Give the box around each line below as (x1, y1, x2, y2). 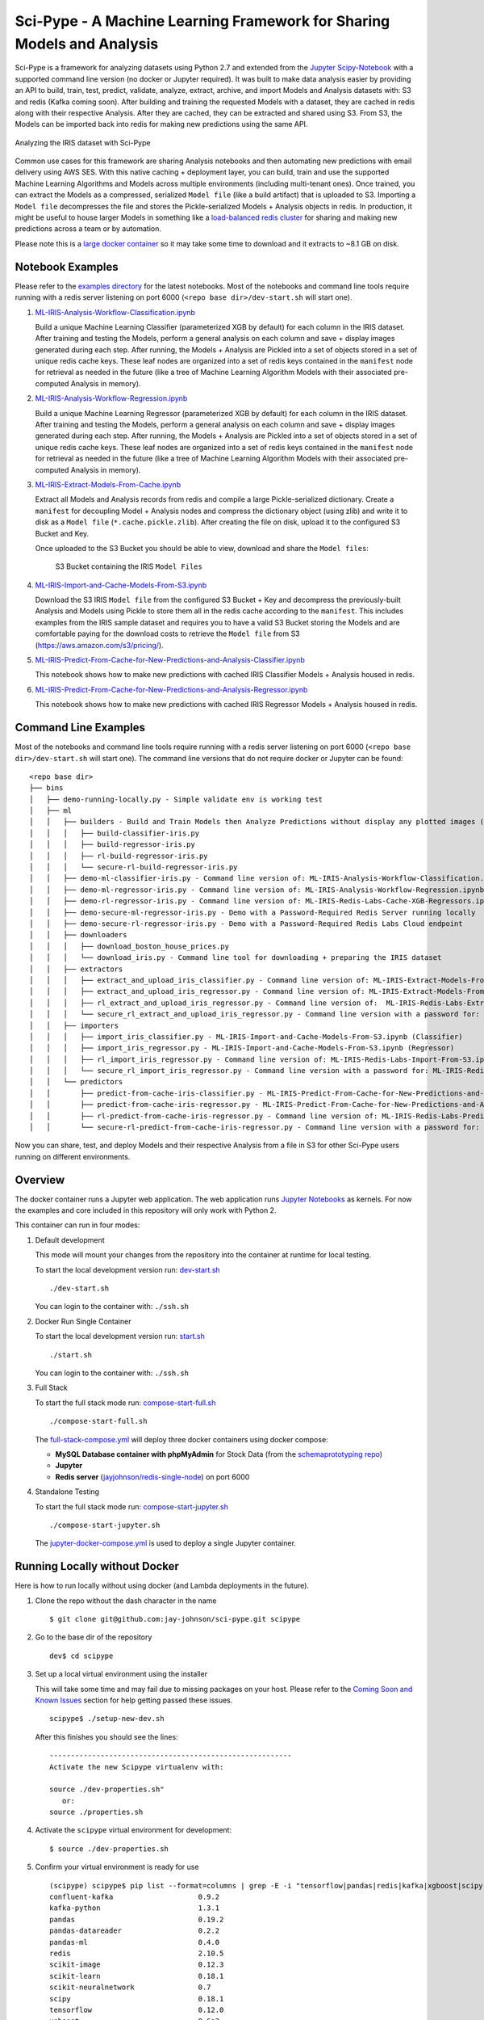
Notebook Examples (15, 259, 119, 274)
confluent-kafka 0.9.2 (49, 1892, 220, 1902)
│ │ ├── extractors (29, 964, 123, 974)
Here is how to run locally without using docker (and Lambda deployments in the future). (15, 1580, 310, 1591)
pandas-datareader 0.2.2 (49, 1926, 220, 1935)
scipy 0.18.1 (49, 1994, 224, 2003)
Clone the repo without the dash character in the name (35, 1596, 217, 1605)
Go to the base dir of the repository (35, 1632, 152, 1642)
